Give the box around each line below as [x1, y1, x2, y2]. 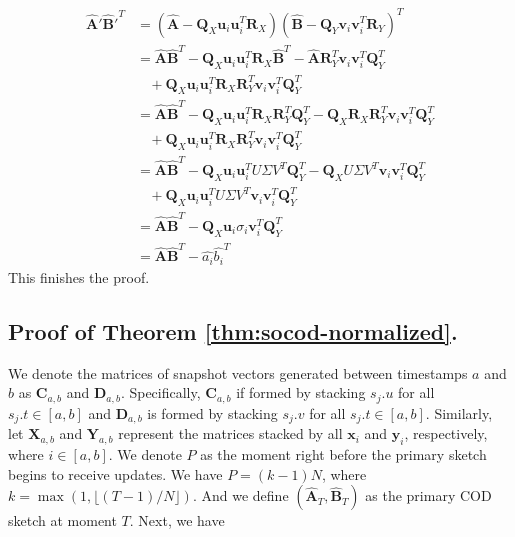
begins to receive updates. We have [8, 463, 223, 484]
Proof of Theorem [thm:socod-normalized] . [8, 315, 458, 346]
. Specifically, [120, 382, 201, 403]
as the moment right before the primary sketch [200, 444, 487, 464]
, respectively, [404, 423, 488, 444]
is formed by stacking [147, 402, 278, 423]
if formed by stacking [236, 382, 366, 403]
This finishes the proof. [8, 266, 150, 287]
